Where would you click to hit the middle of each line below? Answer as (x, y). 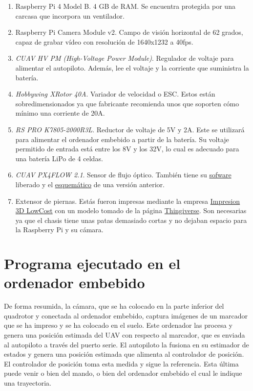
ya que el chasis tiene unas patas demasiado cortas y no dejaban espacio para (131, 220)
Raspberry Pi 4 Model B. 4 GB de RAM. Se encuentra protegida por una (125, 6)
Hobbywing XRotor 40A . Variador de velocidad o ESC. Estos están (115, 94)
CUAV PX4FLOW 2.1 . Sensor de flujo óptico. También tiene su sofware (123, 175)
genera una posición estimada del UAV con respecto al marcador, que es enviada (125, 334)
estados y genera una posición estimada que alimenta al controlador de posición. (124, 354)
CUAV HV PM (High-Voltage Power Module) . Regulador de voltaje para (125, 58)
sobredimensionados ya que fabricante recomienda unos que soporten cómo (127, 103)
